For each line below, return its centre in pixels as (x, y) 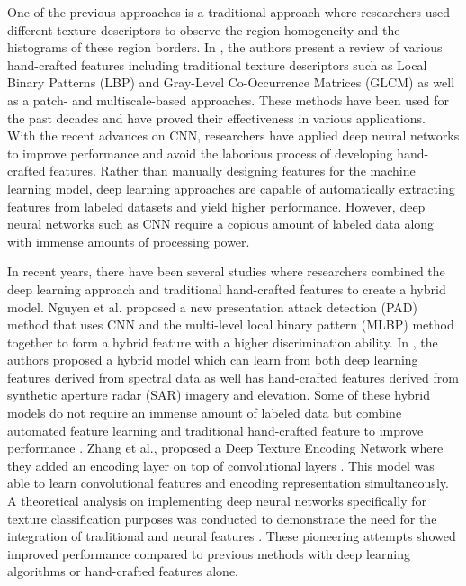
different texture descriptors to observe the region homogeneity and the (204, 29)
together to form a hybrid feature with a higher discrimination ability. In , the (223, 342)
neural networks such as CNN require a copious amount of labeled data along (221, 224)
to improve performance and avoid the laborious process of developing (200, 153)
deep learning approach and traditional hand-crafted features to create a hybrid (227, 288)
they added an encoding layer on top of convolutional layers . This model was (221, 465)
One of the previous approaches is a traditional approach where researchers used (229, 12)
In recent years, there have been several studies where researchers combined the (226, 271)
